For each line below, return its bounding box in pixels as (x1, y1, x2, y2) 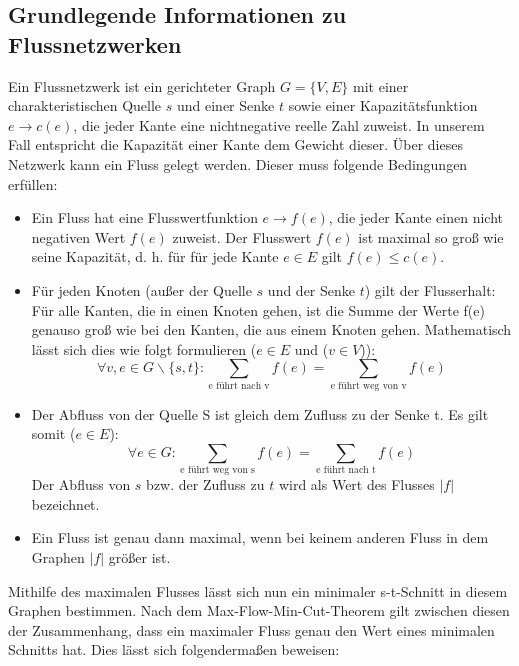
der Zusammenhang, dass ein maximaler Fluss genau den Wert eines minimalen (8, 619, 495, 640)
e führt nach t (316, 465, 376, 476)
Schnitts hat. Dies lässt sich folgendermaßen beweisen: (8, 639, 340, 660)
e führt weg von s (180, 465, 255, 476)
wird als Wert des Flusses (278, 474, 435, 495)
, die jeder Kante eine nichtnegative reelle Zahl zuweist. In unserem (73, 114, 485, 135)
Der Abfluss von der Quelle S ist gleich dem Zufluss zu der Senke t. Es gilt (31, 403, 489, 424)
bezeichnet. (31, 493, 100, 514)
